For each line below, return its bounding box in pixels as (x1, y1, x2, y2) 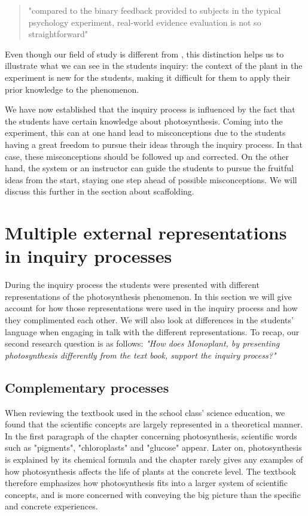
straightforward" (28, 28, 88, 40)
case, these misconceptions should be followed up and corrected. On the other (5, 150, 289, 162)
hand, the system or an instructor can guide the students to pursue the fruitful (5, 162, 294, 174)
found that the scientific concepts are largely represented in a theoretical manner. (5, 418, 303, 430)
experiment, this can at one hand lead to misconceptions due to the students (5, 126, 286, 139)
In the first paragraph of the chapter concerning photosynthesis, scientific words (5, 429, 297, 442)
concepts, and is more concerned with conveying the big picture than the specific (5, 488, 301, 500)
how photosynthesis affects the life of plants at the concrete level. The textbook (5, 465, 296, 477)
